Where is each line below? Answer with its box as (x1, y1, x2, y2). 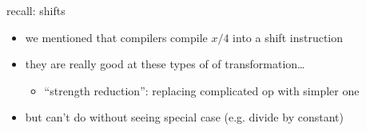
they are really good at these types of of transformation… (25, 56, 305, 72)
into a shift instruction (233, 29, 344, 45)
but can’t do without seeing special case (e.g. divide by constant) (25, 109, 344, 125)
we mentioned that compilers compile (25, 29, 208, 45)
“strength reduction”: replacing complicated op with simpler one (44, 82, 360, 98)
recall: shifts (6, 2, 66, 18)
